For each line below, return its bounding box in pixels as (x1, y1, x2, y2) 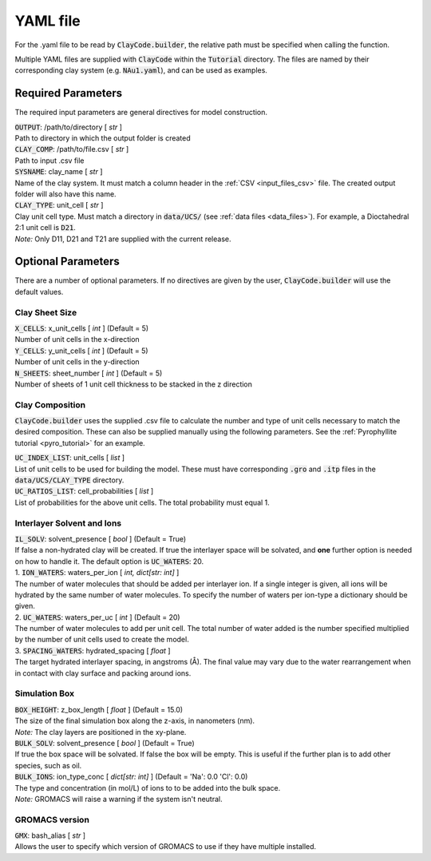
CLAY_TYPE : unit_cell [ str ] (14, 200, 104, 210)
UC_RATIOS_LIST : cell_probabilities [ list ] (14, 486, 154, 496)
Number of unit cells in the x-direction (14, 335, 140, 344)
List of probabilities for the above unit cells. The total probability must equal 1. (14, 498, 271, 507)
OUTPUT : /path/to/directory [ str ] (14, 122, 123, 132)
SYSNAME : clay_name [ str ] (14, 167, 103, 177)
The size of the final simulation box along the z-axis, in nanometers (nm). (14, 716, 255, 726)
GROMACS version (14, 814, 89, 825)
